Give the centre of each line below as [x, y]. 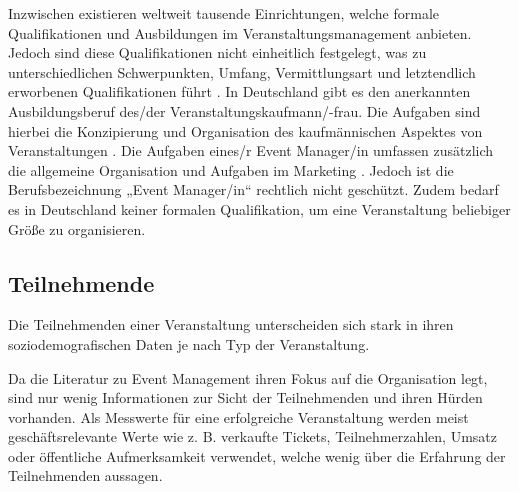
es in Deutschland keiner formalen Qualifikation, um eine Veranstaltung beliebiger [259, 208]
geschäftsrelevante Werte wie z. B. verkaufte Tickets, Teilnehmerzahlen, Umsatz [253, 436]
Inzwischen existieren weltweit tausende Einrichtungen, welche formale [224, 13]
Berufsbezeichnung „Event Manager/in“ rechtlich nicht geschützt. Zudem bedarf [253, 189]
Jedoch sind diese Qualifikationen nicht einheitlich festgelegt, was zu [217, 52]
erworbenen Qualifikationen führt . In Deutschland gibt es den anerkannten [239, 91]
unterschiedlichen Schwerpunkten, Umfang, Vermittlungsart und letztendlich [242, 71]
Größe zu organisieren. [77, 228]
